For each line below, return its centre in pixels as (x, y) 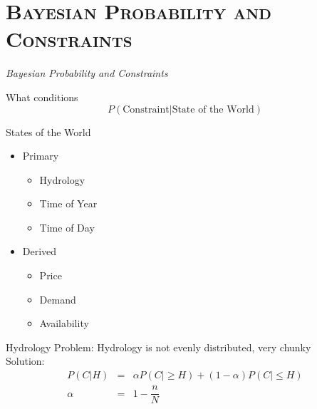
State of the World (213, 109)
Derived (40, 251)
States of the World (48, 131)
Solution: (25, 361)
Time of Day (67, 227)
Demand (58, 299)
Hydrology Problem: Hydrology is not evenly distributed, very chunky (158, 347)
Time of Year (68, 203)
